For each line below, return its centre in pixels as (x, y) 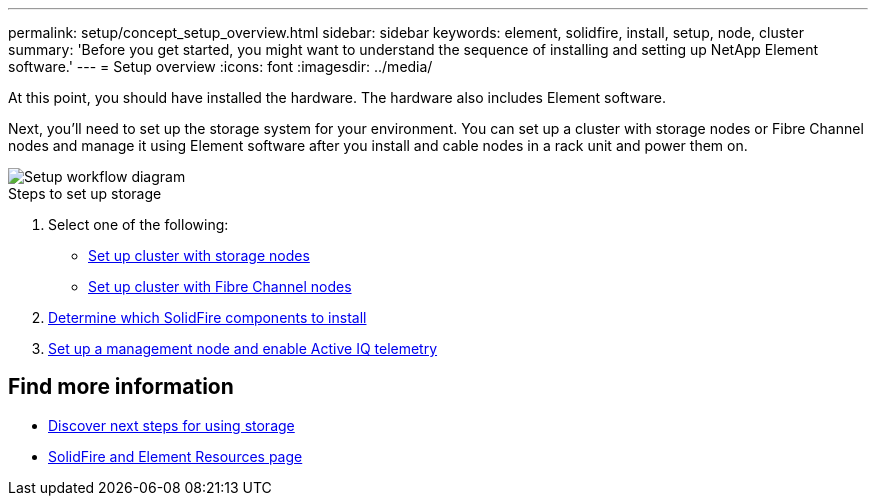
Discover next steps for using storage (171, 425)
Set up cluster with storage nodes (199, 255)
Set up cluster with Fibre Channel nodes (220, 286)
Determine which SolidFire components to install (207, 317)
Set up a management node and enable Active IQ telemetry (243, 348)
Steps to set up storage (85, 193)
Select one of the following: (138, 224)
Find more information (121, 387)
